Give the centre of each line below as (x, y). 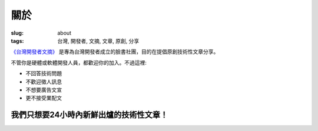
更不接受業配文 (44, 98)
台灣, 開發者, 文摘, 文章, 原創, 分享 (98, 41)
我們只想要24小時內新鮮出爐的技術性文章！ (90, 115)
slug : (17, 33)
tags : (17, 41)
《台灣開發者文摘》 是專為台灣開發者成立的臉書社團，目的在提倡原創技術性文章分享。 (115, 52)
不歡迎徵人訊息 (44, 82)
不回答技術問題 (44, 73)
